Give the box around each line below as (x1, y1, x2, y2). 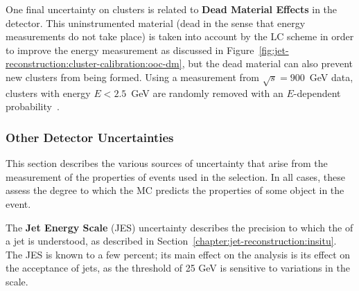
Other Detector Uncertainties (6, 128, 174, 145)
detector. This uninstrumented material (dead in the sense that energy (6, 15, 306, 30)
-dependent (293, 85, 341, 100)
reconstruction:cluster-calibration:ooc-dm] (6, 56, 182, 71)
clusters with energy (6, 85, 91, 100)
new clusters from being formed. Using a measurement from (6, 69, 260, 84)
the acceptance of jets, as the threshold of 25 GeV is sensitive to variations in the (6, 261, 350, 275)
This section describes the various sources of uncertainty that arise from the (6, 156, 328, 170)
